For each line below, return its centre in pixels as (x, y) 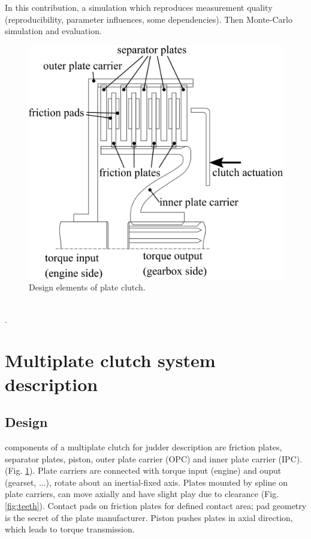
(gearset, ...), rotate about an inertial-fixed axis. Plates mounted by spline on (146, 482)
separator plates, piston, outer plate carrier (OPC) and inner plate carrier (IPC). (154, 458)
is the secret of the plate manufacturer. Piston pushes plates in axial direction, (149, 517)
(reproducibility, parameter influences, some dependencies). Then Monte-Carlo (149, 19)
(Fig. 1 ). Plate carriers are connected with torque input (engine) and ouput (143, 470)
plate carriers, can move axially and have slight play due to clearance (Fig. (142, 494)
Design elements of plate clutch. (87, 287)
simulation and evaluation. (53, 31)
